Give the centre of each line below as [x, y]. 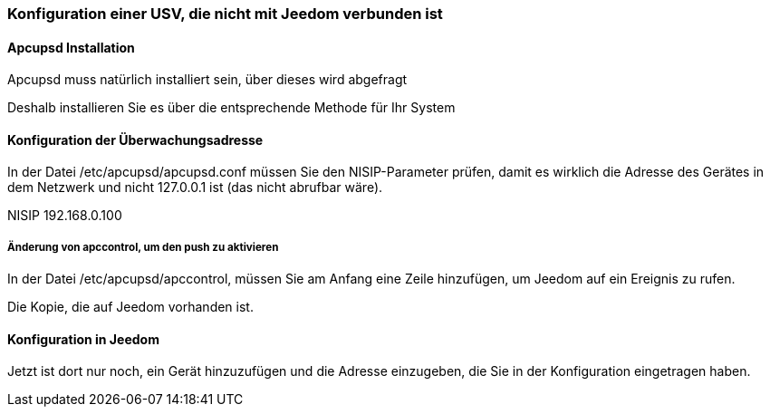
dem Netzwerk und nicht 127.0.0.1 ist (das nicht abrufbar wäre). [195, 188]
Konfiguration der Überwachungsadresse [135, 140]
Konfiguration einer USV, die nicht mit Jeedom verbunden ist [225, 14]
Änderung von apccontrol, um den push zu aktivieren [143, 247]
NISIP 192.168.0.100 [65, 216]
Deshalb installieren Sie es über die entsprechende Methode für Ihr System [231, 108]
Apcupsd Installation [71, 47]
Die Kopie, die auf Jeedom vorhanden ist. [130, 307]
